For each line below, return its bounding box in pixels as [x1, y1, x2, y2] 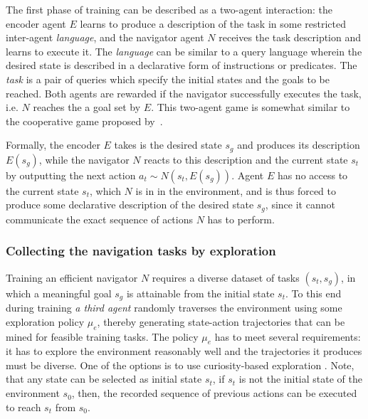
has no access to [277, 167, 348, 182]
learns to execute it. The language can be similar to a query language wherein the [6, 43, 362, 58]
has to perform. [207, 211, 275, 226]
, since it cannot [265, 197, 335, 212]
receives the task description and [219, 30, 362, 45]
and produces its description [237, 137, 360, 152]
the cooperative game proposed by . [6, 113, 163, 128]
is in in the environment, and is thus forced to [135, 183, 337, 198]
